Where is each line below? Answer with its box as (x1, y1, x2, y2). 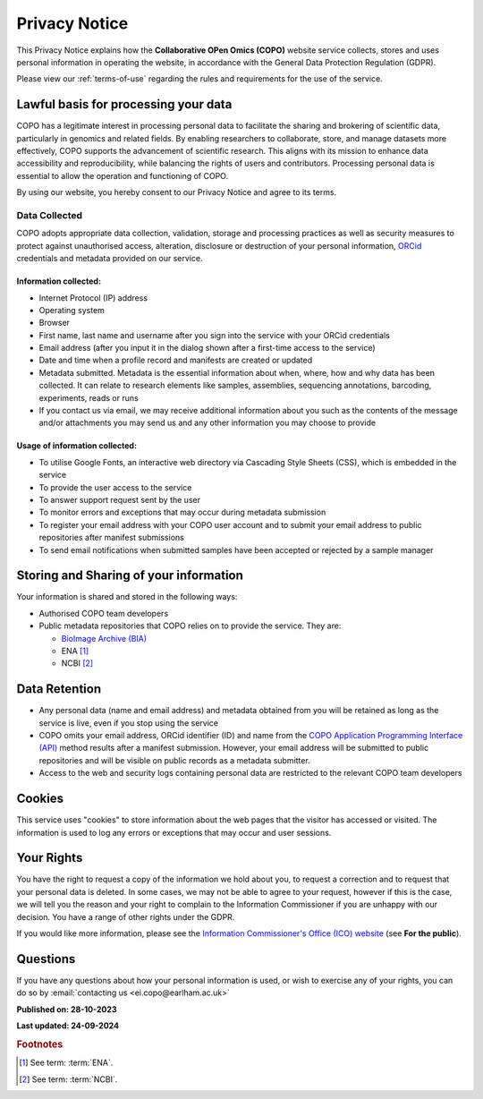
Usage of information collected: (16, 440, 138, 451)
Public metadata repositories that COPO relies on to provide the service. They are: (38, 620, 342, 631)
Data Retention (16, 681, 102, 697)
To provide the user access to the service (38, 481, 192, 492)
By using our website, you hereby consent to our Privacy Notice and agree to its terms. (16, 187, 337, 198)
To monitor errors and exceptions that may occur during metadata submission (38, 507, 326, 518)
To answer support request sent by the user (38, 494, 201, 505)
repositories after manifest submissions (38, 532, 185, 543)
